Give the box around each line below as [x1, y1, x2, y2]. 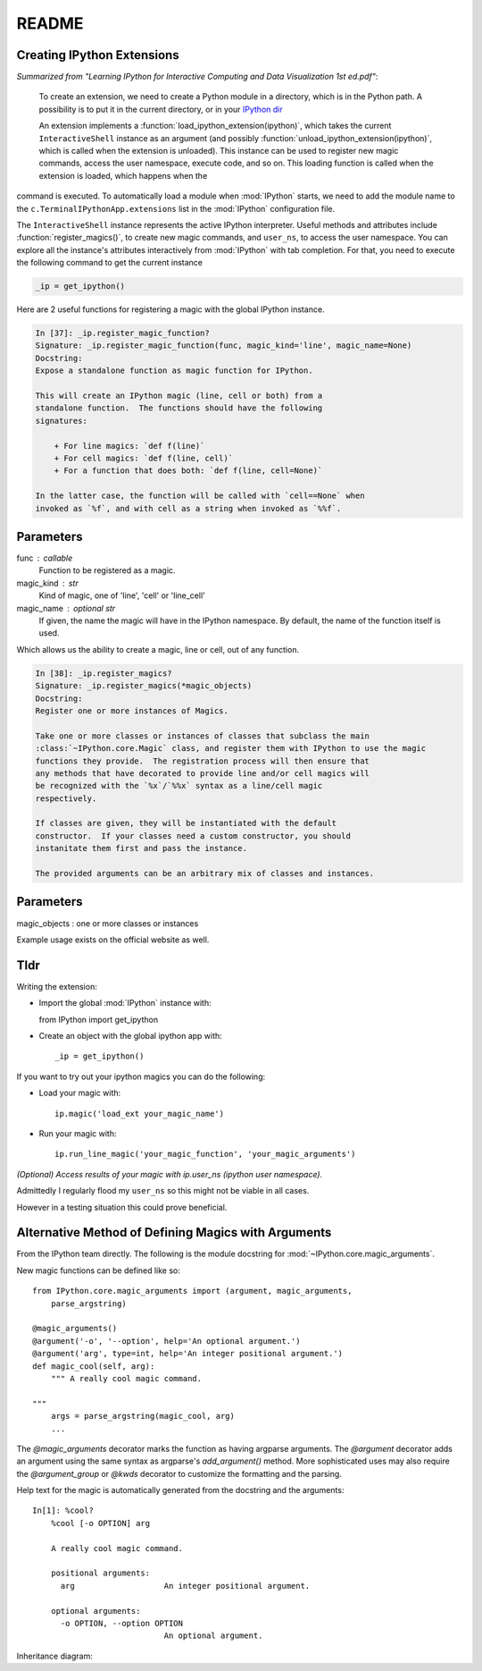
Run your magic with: [38, 1127, 117, 1139]
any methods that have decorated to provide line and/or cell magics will [35, 768, 370, 778]
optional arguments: [50, 1606, 141, 1616]
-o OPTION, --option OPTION [60, 1618, 183, 1628]
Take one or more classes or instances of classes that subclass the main [35, 730, 370, 741]
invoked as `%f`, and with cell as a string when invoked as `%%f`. [35, 503, 342, 513]
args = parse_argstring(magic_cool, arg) [50, 1411, 236, 1422]
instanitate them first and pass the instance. [35, 843, 247, 854]
